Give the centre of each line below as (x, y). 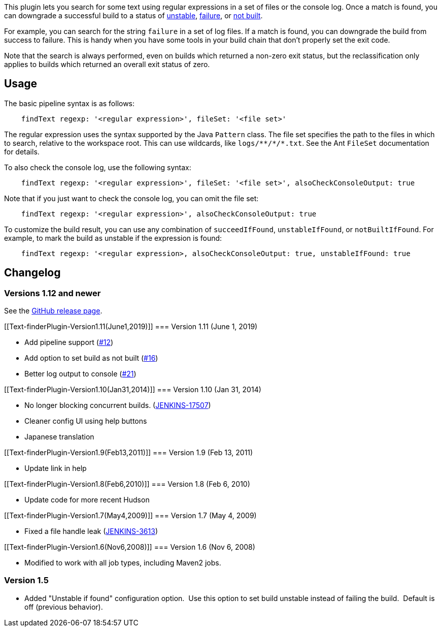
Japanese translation (59, 437)
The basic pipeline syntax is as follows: (70, 103)
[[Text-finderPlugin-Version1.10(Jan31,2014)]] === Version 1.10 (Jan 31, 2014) (133, 390)
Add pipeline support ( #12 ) (69, 342)
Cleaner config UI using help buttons (86, 421)
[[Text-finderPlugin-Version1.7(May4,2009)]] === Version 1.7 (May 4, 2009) (130, 516)
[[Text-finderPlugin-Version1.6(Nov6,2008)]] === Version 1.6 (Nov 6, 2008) (130, 547)
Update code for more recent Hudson (87, 500)
